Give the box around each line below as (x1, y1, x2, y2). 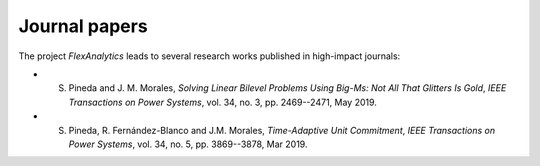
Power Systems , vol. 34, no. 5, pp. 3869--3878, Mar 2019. (68, 138, 308, 150)
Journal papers (18, 15, 149, 37)
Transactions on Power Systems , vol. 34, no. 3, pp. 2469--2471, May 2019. (68, 96, 377, 108)
